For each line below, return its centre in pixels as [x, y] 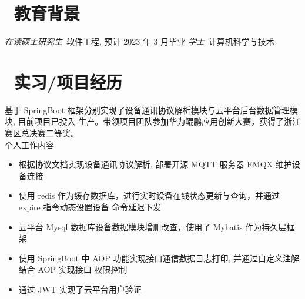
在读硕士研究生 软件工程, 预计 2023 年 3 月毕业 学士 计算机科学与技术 [140, 41]
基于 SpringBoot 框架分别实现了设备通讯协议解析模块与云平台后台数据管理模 [151, 110]
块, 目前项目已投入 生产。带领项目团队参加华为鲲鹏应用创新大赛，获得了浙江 [153, 121]
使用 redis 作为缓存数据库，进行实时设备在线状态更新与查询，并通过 [149, 195]
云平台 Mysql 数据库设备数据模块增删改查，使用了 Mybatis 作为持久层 [152, 226]
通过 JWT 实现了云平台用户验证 [80, 289]
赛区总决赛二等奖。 [42, 133]
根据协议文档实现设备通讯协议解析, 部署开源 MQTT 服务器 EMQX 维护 [155, 164]
